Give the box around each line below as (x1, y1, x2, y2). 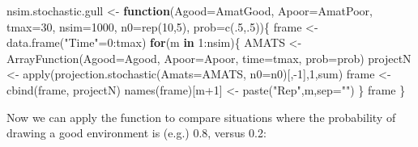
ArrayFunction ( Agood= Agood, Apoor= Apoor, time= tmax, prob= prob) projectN (6, 49, 412, 66)
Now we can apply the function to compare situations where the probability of (6, 108, 396, 125)
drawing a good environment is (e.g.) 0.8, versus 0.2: (6, 124, 267, 141)
